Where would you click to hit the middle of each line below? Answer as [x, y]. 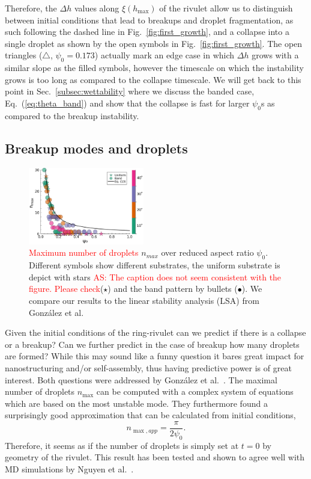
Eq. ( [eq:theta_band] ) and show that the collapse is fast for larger [127, 103]
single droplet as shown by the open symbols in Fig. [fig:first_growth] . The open [154, 43]
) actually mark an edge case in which [165, 55]
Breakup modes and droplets [96, 148]
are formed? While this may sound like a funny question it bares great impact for [155, 356]
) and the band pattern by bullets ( [173, 289]
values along [97, 8]
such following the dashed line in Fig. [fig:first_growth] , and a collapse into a [147, 32]
